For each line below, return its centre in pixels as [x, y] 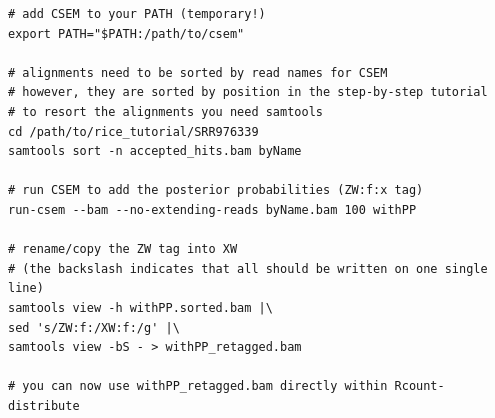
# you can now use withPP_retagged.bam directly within [198, 386]
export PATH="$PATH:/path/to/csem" [126, 33]
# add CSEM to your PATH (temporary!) [137, 14]
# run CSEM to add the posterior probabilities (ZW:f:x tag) [216, 190]
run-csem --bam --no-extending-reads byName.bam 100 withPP [212, 209]
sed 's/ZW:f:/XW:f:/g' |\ [94, 327]
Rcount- [419, 386]
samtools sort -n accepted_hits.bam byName [155, 151]
